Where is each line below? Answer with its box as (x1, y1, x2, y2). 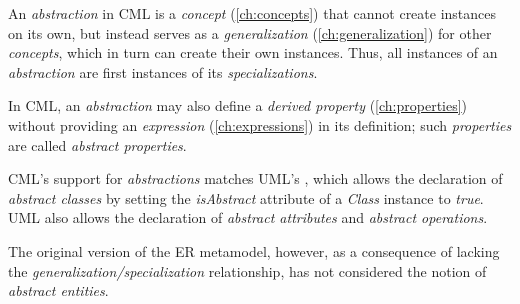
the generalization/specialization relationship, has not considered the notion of (8, 260, 487, 281)
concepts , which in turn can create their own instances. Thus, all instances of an (8, 42, 498, 63)
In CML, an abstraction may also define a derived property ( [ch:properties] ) (8, 95, 468, 116)
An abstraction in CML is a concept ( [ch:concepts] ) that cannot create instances (8, 3, 497, 23)
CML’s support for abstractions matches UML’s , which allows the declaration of (8, 168, 503, 189)
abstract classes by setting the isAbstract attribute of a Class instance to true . (8, 187, 484, 208)
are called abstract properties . (8, 134, 187, 155)
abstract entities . (8, 280, 109, 301)
